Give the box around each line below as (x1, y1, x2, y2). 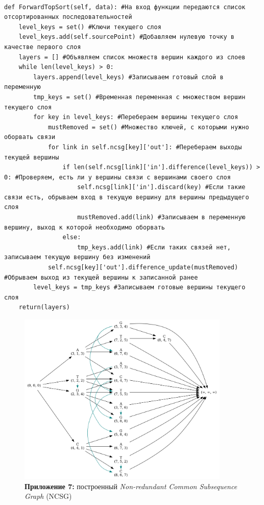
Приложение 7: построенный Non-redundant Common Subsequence (25, 480, 237, 491)
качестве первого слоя (4, 43, 81, 51)
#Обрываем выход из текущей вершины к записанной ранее (4, 273, 198, 281)
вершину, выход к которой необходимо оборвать (4, 223, 165, 231)
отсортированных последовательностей (4, 13, 132, 21)
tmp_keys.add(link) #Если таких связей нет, (77, 243, 231, 251)
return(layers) (18, 304, 70, 311)
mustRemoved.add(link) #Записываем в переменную (77, 214, 246, 221)
